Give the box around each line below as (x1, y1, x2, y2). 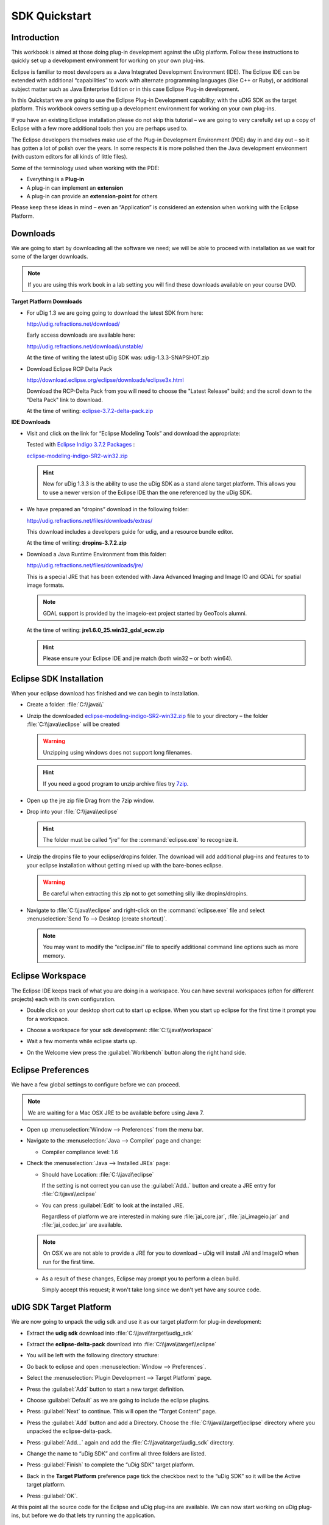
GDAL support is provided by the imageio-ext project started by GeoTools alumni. (43, 609, 247, 617)
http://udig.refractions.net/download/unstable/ (26, 342, 144, 350)
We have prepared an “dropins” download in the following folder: (26, 506, 189, 513)
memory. (43, 952, 65, 959)
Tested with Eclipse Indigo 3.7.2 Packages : (26, 441, 135, 448)
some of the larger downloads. (11, 253, 88, 260)
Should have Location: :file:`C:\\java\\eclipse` (41, 1171, 154, 1178)
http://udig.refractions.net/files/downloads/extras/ (26, 517, 153, 524)
